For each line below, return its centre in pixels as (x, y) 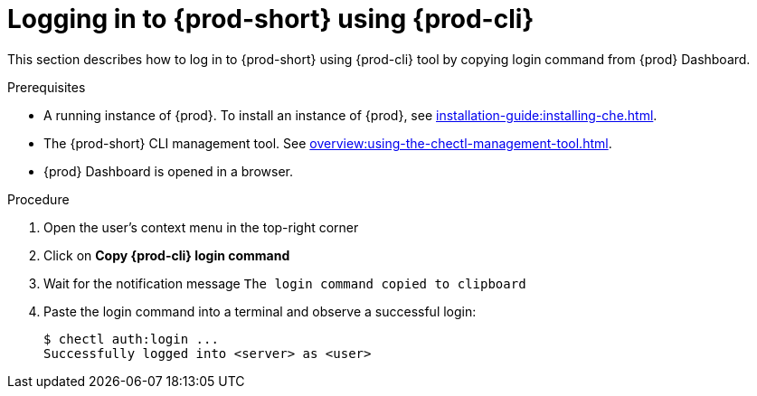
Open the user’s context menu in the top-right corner (201, 227)
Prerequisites (47, 87)
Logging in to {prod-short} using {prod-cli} (271, 19)
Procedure (38, 199)
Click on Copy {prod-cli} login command (167, 255)
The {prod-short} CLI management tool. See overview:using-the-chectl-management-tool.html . (328, 143)
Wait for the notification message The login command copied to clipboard (285, 283)
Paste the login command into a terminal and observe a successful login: (260, 311)
